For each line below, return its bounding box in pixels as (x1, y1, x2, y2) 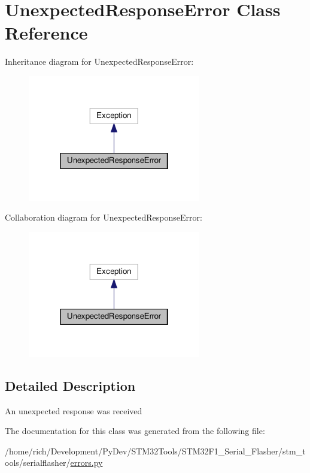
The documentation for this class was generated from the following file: (5, 424, 265, 437)
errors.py (70, 456, 103, 469)
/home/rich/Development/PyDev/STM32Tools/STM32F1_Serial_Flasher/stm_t (5, 444, 306, 457)
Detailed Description (5, 376, 136, 394)
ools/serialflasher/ (5, 456, 71, 469)
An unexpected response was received (5, 404, 142, 417)
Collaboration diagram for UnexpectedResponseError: (5, 211, 202, 224)
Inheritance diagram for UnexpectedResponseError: (5, 55, 194, 68)
